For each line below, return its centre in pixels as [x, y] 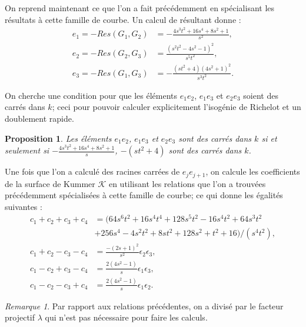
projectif [20, 317]
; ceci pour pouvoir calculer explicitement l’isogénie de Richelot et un [177, 107]
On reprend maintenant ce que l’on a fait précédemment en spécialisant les [140, 8]
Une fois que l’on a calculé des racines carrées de [92, 171]
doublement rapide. [39, 118]
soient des [261, 95]
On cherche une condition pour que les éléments [91, 95]
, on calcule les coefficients [253, 171]
